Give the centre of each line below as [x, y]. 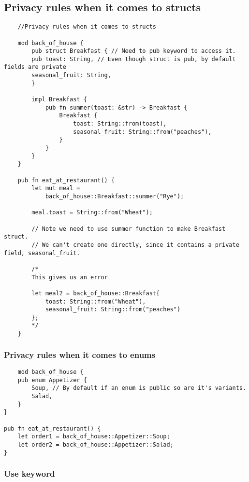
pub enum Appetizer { [52, 380]
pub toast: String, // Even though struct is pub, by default [134, 59]
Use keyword [29, 474]
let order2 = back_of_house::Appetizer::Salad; [95, 444]
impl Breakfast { [59, 100]
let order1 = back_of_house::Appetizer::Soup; [94, 437]
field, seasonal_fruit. [42, 253]
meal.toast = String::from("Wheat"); [92, 213]
